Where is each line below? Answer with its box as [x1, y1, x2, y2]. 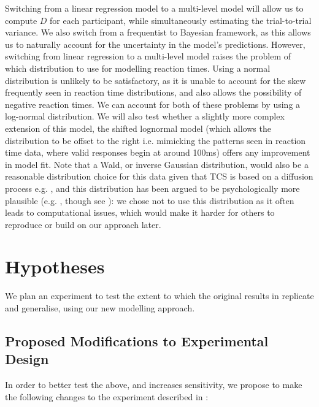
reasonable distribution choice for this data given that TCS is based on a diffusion [5, 170, 313, 183]
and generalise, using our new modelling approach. [5, 302, 195, 314]
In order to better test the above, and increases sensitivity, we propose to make [5, 378, 302, 391]
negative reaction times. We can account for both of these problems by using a [5, 97, 301, 110]
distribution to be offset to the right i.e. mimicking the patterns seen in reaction [5, 134, 306, 146]
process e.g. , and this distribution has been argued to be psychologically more [5, 181, 300, 194]
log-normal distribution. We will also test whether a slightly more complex [5, 110, 285, 123]
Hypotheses [5, 254, 105, 279]
